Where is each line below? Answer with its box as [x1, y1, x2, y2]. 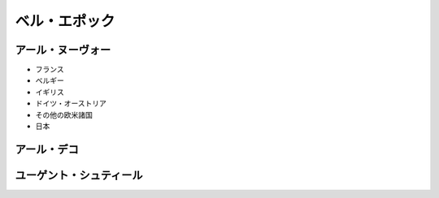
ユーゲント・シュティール [15, 168, 143, 182]
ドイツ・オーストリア [35, 98, 107, 109]
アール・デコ [15, 142, 79, 156]
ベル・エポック [15, 12, 115, 30]
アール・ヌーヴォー [15, 43, 111, 57]
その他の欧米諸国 [35, 110, 93, 119]
